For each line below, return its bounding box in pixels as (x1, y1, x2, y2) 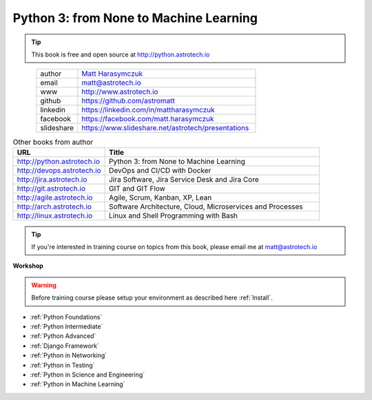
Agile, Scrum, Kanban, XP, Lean (109, 193, 212, 202)
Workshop (12, 262, 44, 270)
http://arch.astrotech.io (17, 202, 92, 211)
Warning (31, 281, 56, 289)
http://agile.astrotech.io (17, 193, 93, 202)
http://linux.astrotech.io (17, 211, 93, 220)
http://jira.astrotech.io (17, 174, 87, 184)
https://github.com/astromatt (81, 96, 176, 106)
